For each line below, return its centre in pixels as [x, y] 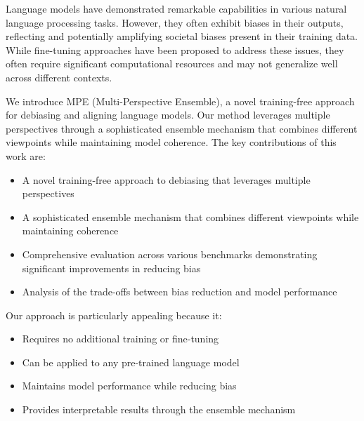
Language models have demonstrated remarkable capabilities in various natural [176, 8]
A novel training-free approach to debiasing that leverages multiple [166, 179]
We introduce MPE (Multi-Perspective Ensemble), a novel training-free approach [180, 101]
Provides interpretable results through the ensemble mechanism [159, 409]
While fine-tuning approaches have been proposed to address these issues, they [175, 49]
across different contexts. [59, 77]
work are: [26, 155]
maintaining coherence [70, 230]
